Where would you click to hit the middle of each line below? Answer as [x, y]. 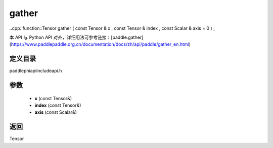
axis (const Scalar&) [56, 112]
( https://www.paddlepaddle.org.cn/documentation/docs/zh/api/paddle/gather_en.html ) [100, 44]
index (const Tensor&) [58, 105]
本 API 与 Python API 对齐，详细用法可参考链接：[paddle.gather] [76, 37]
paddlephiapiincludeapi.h [36, 71]
